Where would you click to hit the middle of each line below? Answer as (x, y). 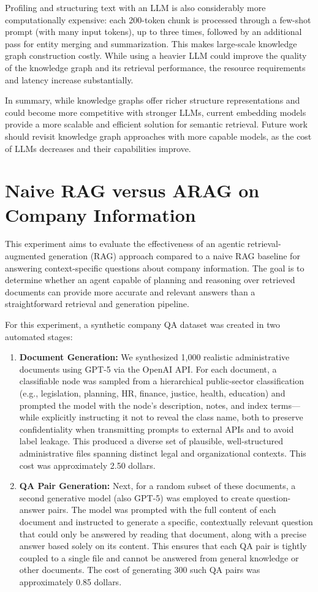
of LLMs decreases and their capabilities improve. (98, 148)
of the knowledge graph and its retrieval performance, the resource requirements (155, 67)
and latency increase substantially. (69, 79)
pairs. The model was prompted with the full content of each (162, 510)
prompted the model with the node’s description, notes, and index (143, 405)
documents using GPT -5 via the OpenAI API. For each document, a (148, 369)
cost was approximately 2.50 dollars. (87, 465)
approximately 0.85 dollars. (70, 581)
